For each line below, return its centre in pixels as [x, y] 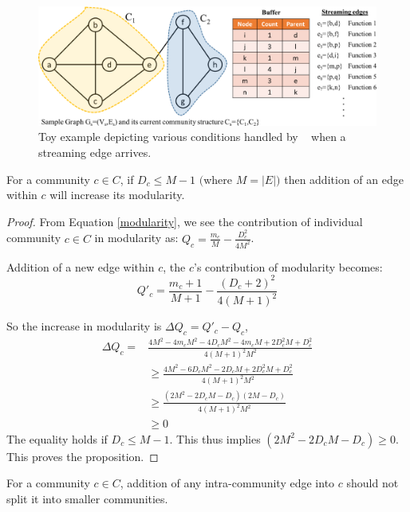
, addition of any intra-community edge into [227, 483]
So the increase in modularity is [84, 326]
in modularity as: [136, 238]
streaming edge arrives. [95, 152]
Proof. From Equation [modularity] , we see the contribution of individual [185, 221]
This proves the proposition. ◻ [83, 456]
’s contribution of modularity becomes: [288, 266]
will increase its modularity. [117, 195]
